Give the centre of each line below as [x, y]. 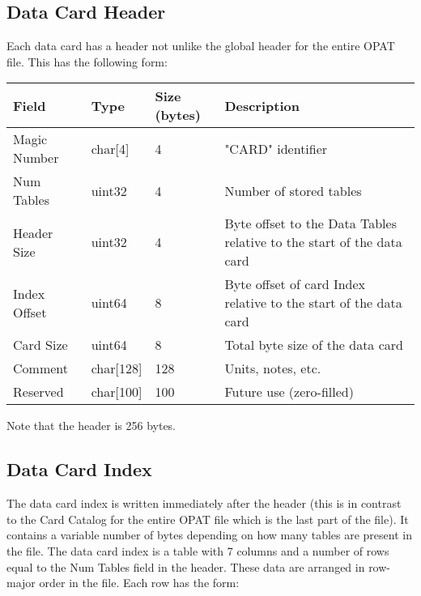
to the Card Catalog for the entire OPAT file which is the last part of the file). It [208, 519]
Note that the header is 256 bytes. [91, 426]
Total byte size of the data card [314, 345]
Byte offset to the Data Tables [310, 223]
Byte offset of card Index [295, 284]
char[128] [117, 368]
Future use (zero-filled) [289, 392]
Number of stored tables [293, 190]
